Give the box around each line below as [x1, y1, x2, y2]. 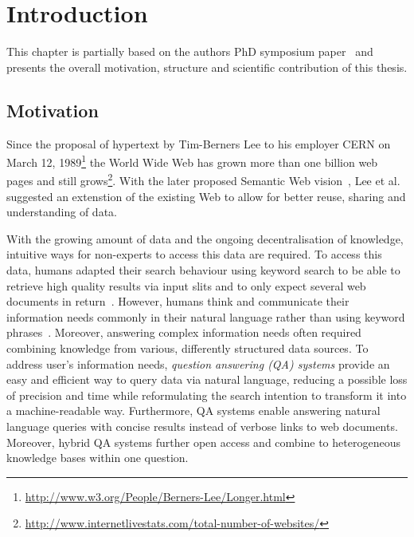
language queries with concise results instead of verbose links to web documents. [6, 417, 398, 434]
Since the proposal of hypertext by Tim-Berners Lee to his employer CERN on [6, 135, 391, 152]
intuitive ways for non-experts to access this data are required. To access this [6, 246, 382, 263]
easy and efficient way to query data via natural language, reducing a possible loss [6, 371, 408, 388]
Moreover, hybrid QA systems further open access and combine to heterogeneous [6, 433, 400, 450]
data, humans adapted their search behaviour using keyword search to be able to [6, 261, 400, 278]
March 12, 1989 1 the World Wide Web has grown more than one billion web [6, 152, 378, 170]
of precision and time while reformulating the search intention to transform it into [6, 386, 407, 403]
